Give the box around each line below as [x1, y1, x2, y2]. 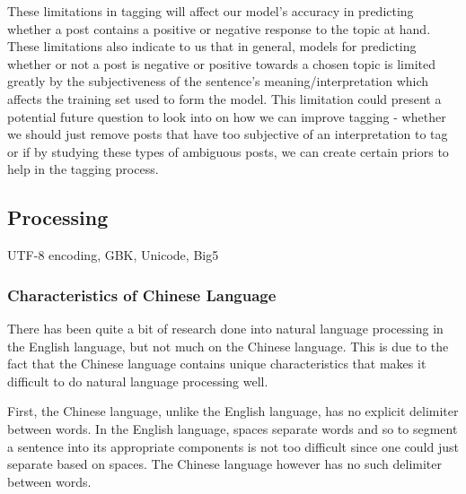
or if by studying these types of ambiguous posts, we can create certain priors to [7, 142, 449, 160]
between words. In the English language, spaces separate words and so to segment [7, 419, 458, 438]
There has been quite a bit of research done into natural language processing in [7, 318, 444, 337]
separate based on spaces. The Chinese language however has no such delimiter [7, 455, 442, 473]
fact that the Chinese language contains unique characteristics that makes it [7, 354, 426, 373]
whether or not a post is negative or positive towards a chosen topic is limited [7, 54, 435, 73]
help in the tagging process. [7, 160, 159, 178]
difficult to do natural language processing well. [7, 371, 268, 390]
